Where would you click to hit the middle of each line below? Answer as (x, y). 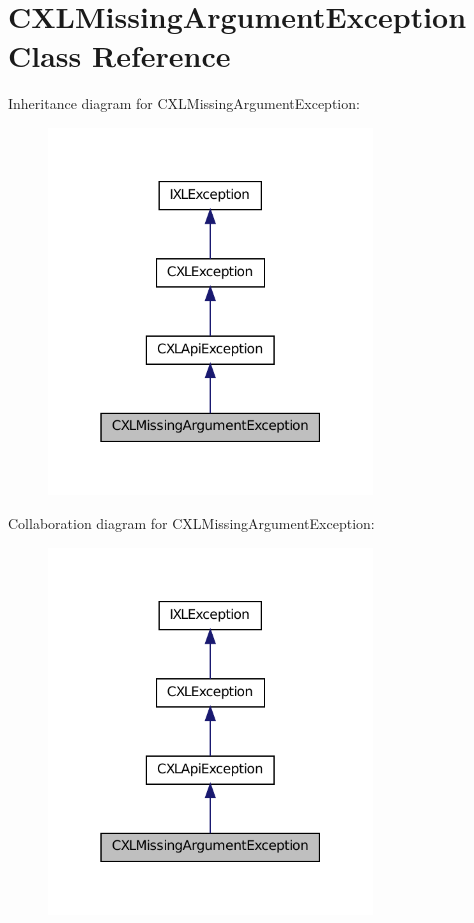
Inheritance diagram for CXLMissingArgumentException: (184, 103)
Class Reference (119, 55)
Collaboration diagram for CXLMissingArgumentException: (191, 523)
